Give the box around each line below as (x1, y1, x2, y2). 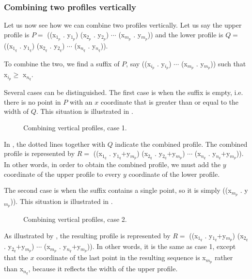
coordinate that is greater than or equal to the (100, 96, 239, 107)
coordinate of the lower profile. (128, 169, 220, 179)
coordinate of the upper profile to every (4, 169, 121, 179)
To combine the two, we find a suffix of (4, 58, 120, 68)
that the (4, 252, 28, 263)
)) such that (210, 58, 246, 68)
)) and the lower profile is (147, 29, 223, 39)
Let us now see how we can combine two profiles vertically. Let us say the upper (4, 20, 242, 30)
